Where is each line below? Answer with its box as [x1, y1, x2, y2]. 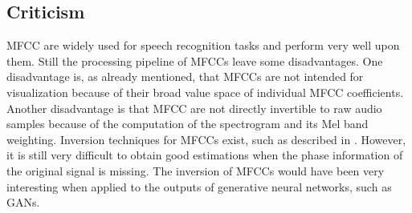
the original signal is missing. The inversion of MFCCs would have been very [6, 162, 385, 179]
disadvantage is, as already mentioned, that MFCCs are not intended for [6, 68, 364, 85]
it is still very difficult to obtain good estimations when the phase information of [6, 147, 403, 163]
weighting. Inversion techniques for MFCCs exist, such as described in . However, [6, 131, 406, 147]
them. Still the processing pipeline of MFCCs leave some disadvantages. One [6, 52, 383, 69]
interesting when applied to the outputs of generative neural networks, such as [6, 178, 392, 195]
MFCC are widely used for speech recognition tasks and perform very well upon [6, 37, 400, 54]
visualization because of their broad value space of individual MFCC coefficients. [6, 83, 404, 100]
